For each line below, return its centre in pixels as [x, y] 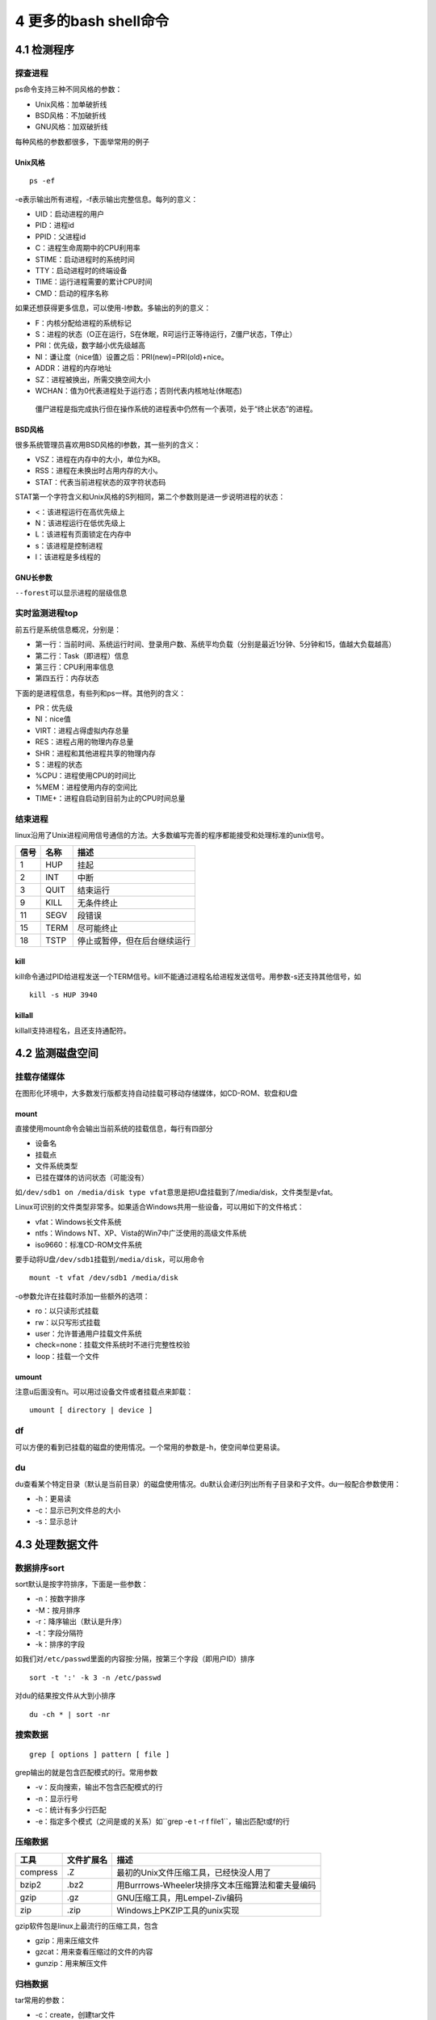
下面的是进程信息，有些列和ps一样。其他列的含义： [100, 693]
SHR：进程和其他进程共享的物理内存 [96, 753]
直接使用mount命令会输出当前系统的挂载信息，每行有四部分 [114, 1129]
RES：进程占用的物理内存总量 [84, 742]
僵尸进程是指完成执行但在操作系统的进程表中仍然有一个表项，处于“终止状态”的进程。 [176, 409]
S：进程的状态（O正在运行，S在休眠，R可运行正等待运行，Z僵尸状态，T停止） [166, 334]
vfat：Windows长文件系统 [78, 1222]
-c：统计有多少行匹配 [71, 1810]
